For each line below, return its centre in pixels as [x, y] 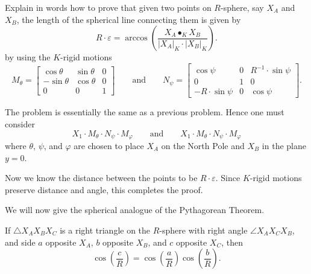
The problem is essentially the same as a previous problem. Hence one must [145, 112]
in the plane [284, 146]
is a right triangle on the [105, 230]
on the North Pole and [203, 146]
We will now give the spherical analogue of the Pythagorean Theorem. [135, 210]
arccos [136, 38]
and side [20, 242]
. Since [228, 178]
